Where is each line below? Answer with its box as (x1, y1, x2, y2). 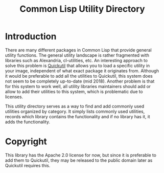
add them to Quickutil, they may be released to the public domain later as (5, 157, 153, 163)
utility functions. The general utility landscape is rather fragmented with (5, 52, 149, 58)
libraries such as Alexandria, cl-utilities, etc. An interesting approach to (5, 57, 148, 63)
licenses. (5, 94, 23, 100)
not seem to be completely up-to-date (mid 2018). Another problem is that (5, 78, 155, 84)
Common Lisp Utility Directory (19, 3, 145, 15)
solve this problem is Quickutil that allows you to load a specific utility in (5, 63, 150, 68)
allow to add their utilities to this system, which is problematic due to (5, 88, 143, 94)
